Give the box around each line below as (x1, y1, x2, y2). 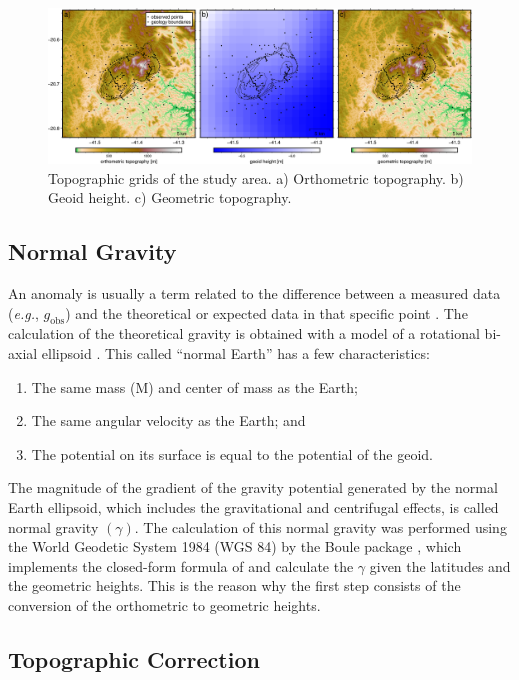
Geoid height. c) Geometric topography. (48, 187, 292, 208)
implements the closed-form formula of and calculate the (8, 555, 354, 576)
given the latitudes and (369, 555, 511, 576)
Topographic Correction (8, 643, 260, 674)
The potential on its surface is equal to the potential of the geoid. (31, 443, 434, 464)
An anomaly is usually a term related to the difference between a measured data (8, 283, 501, 304)
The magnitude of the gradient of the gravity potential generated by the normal (8, 477, 498, 498)
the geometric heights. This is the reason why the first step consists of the (8, 575, 461, 596)
